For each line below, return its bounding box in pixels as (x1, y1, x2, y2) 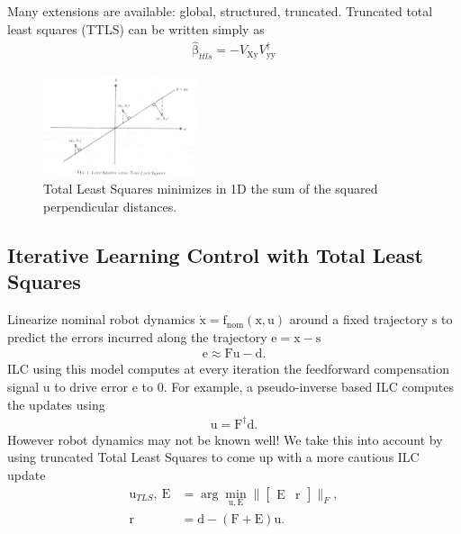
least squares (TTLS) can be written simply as (7, 19, 265, 38)
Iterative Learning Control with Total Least (7, 241, 423, 269)
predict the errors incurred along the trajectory (7, 327, 267, 346)
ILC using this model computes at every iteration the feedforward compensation (7, 359, 450, 378)
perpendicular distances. (43, 197, 177, 216)
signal (7, 377, 40, 396)
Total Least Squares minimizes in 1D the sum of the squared (43, 179, 378, 198)
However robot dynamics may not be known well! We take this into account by (7, 430, 443, 448)
